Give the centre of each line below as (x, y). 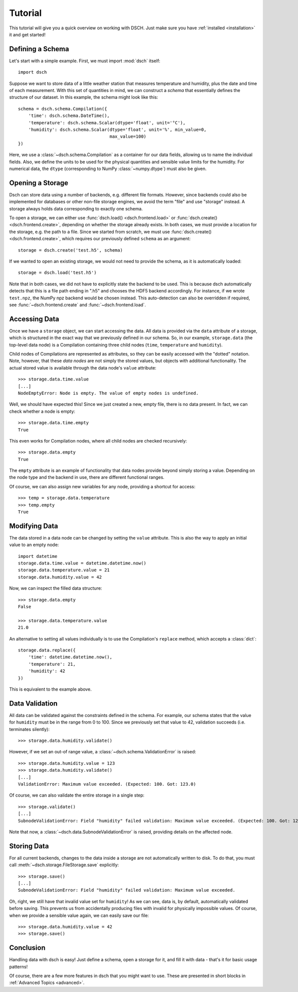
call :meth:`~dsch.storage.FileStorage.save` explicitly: (64, 865)
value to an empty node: (34, 545)
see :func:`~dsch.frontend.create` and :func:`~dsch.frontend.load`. (77, 305)
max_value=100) (128, 136)
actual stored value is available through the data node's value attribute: (83, 367)
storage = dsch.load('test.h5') (57, 273)
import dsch (33, 72)
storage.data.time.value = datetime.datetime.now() (82, 563)
